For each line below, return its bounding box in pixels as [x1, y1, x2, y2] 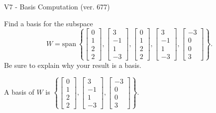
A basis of [4, 87, 34, 97]
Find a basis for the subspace [4, 18, 93, 28]
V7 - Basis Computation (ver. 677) [4, 1, 110, 11]
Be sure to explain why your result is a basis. [4, 59, 142, 70]
